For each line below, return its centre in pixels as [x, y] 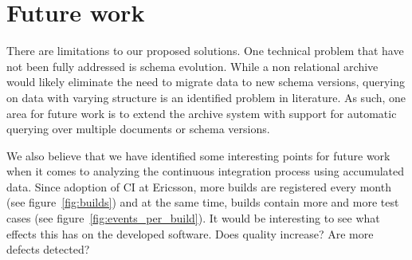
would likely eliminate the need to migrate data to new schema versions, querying [206, 82]
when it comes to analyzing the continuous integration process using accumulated [205, 171]
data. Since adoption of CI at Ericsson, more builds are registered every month [199, 186]
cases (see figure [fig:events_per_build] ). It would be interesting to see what [193, 218]
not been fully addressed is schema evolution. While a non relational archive [192, 66]
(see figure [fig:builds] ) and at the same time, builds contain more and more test [203, 202]
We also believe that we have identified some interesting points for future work [198, 155]
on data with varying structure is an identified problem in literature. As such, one [206, 97]
